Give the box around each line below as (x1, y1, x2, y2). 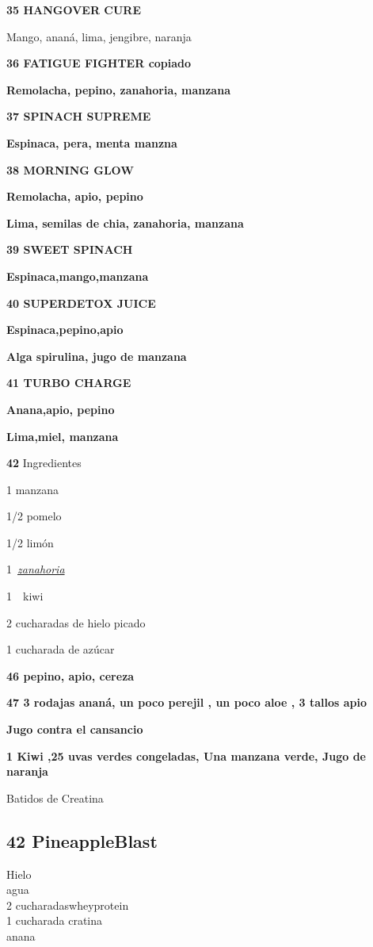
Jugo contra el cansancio (6, 721, 143, 738)
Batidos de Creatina (6, 789, 104, 806)
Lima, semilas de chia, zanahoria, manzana (6, 214, 244, 231)
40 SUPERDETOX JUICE (6, 294, 156, 311)
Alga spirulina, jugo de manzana (6, 347, 187, 364)
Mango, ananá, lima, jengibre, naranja (6, 28, 192, 44)
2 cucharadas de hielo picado (6, 614, 146, 631)
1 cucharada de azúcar (6, 641, 115, 658)
